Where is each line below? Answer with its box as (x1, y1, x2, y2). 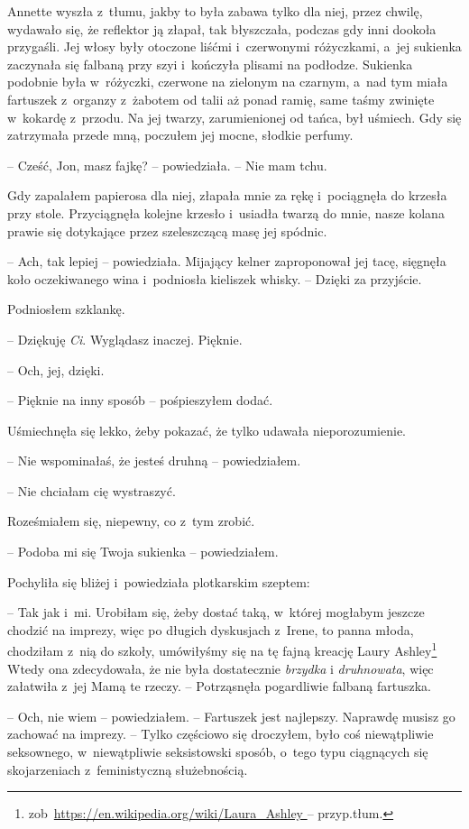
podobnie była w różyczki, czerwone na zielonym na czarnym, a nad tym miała (7, 72, 448, 91)
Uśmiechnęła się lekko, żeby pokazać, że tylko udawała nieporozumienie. (7, 420, 406, 439)
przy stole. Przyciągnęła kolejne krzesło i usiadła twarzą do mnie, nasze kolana (7, 203, 445, 222)
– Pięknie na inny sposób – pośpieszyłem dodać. (7, 391, 273, 410)
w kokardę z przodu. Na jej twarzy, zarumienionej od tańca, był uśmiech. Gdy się (7, 107, 462, 126)
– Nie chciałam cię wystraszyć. (7, 481, 176, 500)
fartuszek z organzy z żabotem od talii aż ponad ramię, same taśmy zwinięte (7, 89, 435, 108)
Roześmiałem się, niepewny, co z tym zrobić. (7, 511, 255, 530)
